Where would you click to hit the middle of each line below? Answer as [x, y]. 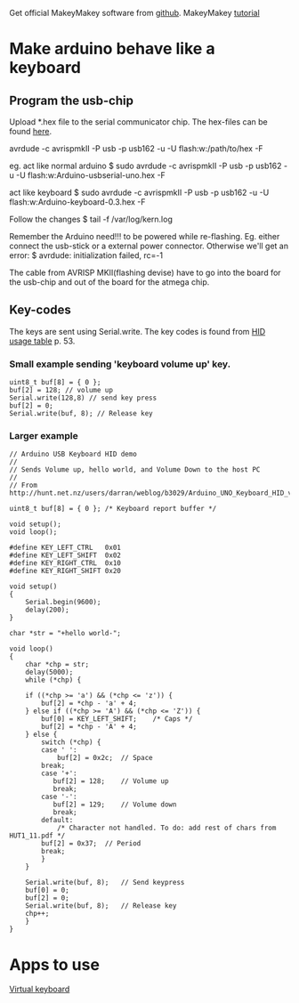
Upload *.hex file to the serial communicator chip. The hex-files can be [139, 122]
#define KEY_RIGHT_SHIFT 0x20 [65, 571]
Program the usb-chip [71, 100]
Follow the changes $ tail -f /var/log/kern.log [91, 219]
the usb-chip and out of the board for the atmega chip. [109, 282]
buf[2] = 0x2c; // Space [105, 758]
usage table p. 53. [42, 341]
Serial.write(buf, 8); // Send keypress [105, 883]
